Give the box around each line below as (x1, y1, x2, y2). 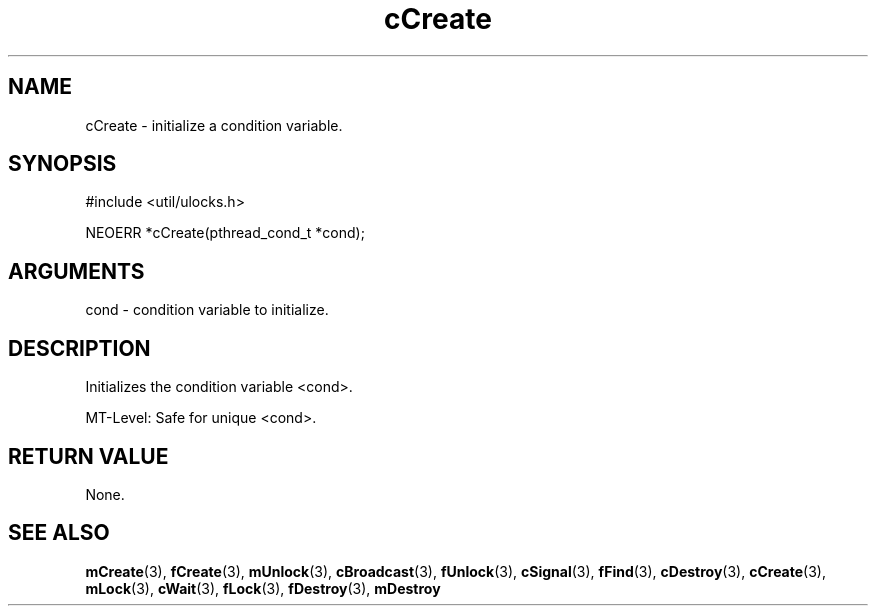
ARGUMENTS (8, 258, 145, 284)
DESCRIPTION (8, 335, 151, 361)
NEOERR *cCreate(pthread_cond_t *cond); (85, 224, 365, 242)
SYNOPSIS (8, 151, 117, 177)
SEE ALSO (8, 520, 110, 546)
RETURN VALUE (8, 443, 169, 469)
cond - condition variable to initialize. (85, 301, 329, 319)
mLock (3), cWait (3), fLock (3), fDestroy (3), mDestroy (85, 579, 441, 597)
